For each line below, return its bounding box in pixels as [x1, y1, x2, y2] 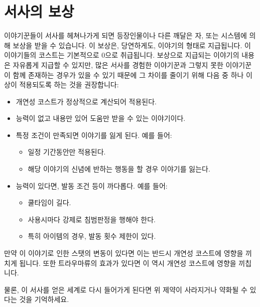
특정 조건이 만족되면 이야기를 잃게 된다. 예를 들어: [16, 129, 172, 140]
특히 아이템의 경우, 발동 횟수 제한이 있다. [28, 231, 156, 241]
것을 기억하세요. [19, 294, 69, 304]
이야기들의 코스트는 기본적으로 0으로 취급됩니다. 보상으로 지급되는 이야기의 [4, 50, 239, 60]
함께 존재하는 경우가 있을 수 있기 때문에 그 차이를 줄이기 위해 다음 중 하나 [13, 69, 244, 80]
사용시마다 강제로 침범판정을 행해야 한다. [28, 214, 156, 224]
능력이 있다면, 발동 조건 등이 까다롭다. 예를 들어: [16, 180, 168, 191]
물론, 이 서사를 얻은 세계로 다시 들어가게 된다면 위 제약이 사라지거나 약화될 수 [4, 284, 247, 294]
